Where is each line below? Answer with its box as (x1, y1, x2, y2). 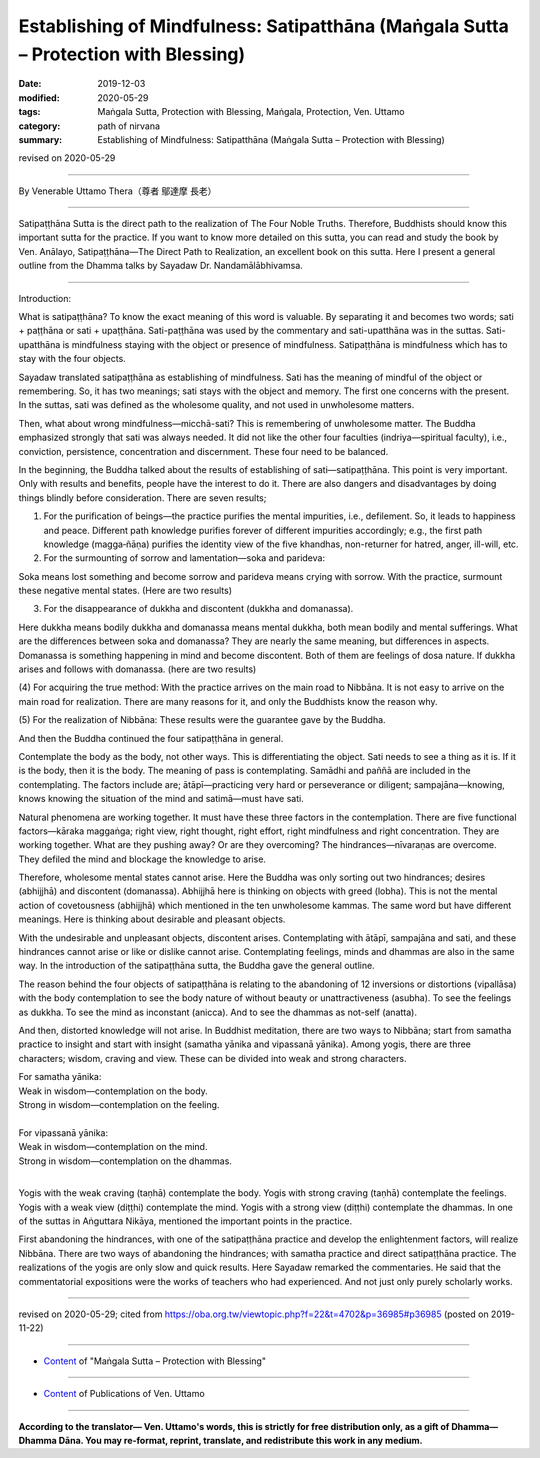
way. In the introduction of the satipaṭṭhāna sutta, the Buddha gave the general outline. (18, 960, 375, 972)
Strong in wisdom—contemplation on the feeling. (18, 1098, 220, 1110)
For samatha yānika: (18, 1071, 102, 1083)
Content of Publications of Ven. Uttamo (43, 1388, 205, 1400)
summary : (18, 133, 63, 145)
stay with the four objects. (18, 353, 127, 365)
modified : (18, 91, 60, 104)
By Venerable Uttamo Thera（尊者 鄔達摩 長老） (18, 185, 217, 197)
